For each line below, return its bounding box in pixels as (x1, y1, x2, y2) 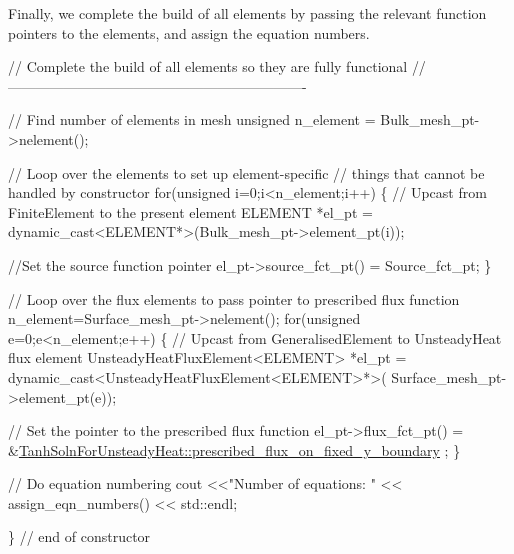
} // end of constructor (8, 526, 151, 547)
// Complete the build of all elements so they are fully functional (8, 56, 408, 77)
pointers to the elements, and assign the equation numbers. (8, 22, 370, 43)
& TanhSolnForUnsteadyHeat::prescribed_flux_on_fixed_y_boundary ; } (8, 439, 461, 460)
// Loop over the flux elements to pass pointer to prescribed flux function (8, 288, 460, 309)
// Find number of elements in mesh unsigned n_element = (8, 109, 376, 130)
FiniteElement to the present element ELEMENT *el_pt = (8, 201, 373, 222)
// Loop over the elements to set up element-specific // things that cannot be (8, 162, 485, 183)
